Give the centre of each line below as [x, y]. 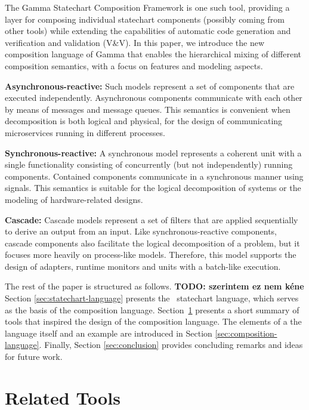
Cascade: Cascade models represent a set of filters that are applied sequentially [152, 219]
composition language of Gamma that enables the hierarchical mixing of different [153, 54]
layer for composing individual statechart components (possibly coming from [145, 19]
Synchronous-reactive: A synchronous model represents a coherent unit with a [153, 152]
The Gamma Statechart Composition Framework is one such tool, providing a [147, 7]
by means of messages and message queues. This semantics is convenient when [148, 109]
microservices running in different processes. [85, 132]
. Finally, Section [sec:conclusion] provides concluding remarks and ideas [171, 345]
